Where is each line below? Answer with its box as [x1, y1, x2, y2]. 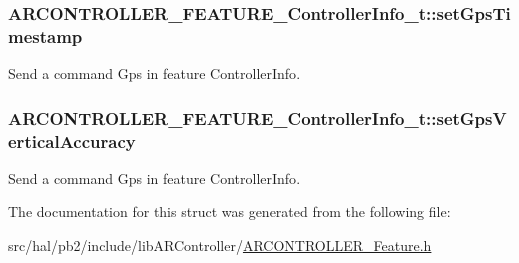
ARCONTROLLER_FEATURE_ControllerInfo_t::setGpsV [8, 105, 507, 130]
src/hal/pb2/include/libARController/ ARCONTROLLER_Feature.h [8, 235, 432, 256]
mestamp [8, 23, 83, 48]
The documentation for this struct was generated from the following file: [8, 201, 451, 222]
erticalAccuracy [8, 128, 136, 153]
